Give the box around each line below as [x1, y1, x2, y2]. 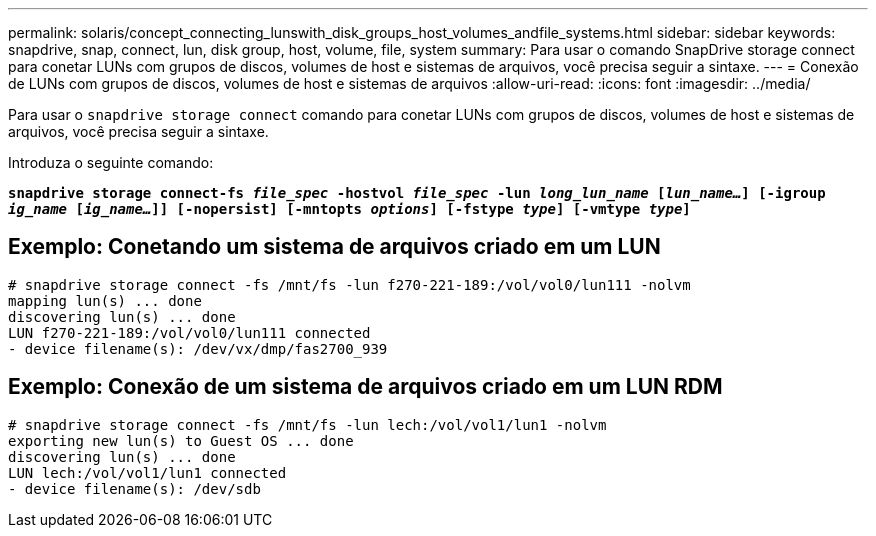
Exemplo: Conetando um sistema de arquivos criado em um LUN [8, 234, 661, 260]
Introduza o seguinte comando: [8, 154, 214, 171]
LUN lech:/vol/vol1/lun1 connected [8, 464, 287, 481]
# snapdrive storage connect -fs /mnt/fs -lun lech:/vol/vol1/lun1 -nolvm [8, 416, 607, 433]
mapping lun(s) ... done [8, 292, 202, 309]
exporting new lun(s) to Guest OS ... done [8, 432, 354, 449]
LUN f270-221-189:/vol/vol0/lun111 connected [8, 324, 371, 341]
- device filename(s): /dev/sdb [8, 480, 261, 497]
